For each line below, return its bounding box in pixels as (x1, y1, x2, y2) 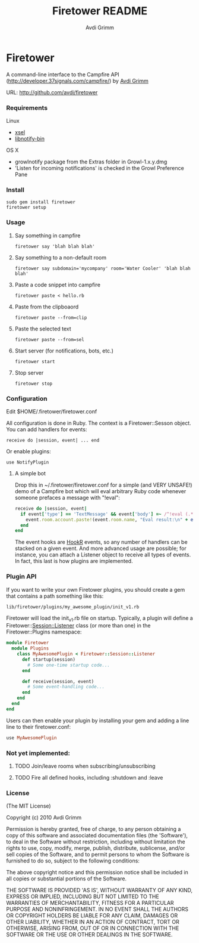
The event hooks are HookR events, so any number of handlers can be (14, 539, 188, 546)
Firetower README (52, 4, 147, 18)
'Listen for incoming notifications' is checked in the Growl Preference (14, 164, 184, 171)
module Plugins (11, 645, 49, 651)
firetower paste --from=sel (14, 336, 84, 342)
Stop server (14, 369, 44, 376)
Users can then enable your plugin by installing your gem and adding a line (6, 717, 189, 724)
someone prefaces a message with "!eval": (14, 494, 121, 501)
